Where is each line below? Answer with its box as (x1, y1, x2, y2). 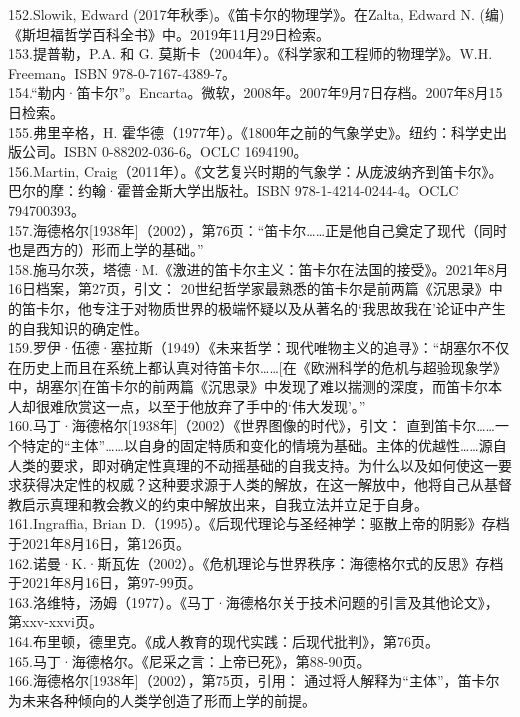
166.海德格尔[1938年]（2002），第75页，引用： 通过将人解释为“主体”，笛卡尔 (8, 670, 500, 691)
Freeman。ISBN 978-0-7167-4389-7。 (8, 62, 236, 83)
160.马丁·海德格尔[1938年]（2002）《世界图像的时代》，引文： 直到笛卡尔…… (8, 415, 495, 436)
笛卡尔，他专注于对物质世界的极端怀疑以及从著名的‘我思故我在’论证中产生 (21, 297, 506, 318)
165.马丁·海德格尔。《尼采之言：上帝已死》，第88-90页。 (8, 650, 371, 671)
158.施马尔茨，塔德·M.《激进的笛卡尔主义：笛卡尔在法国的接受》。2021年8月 (8, 258, 509, 279)
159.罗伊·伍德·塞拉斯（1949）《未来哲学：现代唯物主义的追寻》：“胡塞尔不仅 (8, 337, 510, 358)
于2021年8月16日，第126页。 (8, 533, 190, 554)
